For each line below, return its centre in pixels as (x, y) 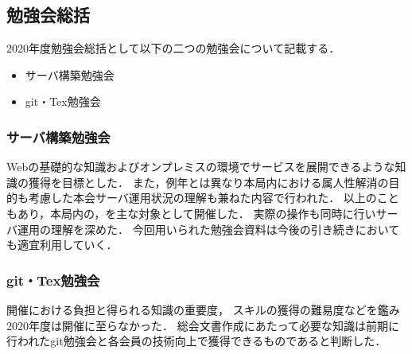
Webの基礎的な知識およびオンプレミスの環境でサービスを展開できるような (201, 167)
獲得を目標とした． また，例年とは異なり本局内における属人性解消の (208, 182)
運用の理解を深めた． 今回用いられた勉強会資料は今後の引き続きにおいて (208, 229)
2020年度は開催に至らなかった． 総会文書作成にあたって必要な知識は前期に (203, 325)
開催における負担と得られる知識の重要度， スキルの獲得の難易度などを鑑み (203, 309)
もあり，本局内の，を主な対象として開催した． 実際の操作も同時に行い (191, 213)
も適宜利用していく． (62, 245)
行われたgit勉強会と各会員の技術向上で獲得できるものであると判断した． (196, 341)
